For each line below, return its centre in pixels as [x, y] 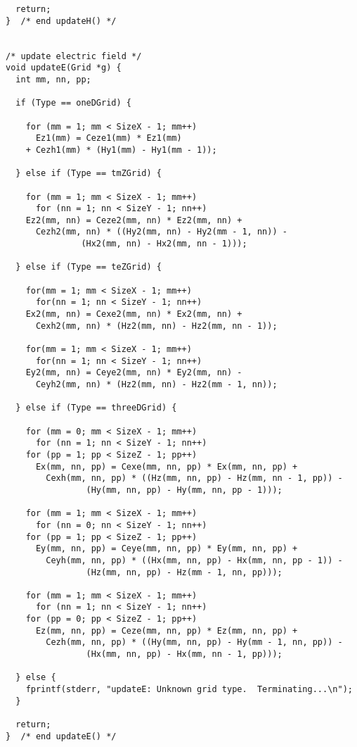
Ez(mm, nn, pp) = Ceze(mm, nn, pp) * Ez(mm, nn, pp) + [167, 630]
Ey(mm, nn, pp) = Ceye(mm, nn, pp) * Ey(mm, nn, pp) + [167, 549]
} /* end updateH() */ [61, 21]
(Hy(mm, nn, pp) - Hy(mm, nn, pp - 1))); [184, 490]
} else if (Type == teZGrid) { [89, 267]
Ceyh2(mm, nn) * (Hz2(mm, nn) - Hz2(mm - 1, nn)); [156, 384]
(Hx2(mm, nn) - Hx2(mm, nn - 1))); [164, 244]
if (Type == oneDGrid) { [73, 103]
